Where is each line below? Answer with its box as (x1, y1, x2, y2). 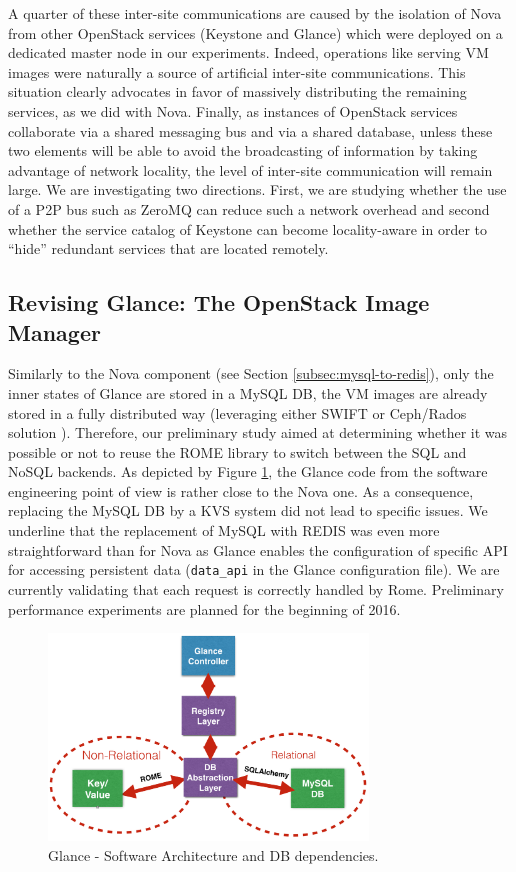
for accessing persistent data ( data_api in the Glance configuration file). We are (8, 559, 500, 580)
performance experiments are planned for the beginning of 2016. (8, 598, 401, 619)
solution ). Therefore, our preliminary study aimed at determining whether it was (8, 422, 508, 443)
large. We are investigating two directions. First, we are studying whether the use (8, 179, 507, 200)
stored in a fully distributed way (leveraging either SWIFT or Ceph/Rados (8, 402, 467, 423)
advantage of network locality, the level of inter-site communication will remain (8, 159, 493, 180)
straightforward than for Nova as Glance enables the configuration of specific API (8, 539, 508, 560)
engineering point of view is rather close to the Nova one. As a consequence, (8, 480, 474, 501)
